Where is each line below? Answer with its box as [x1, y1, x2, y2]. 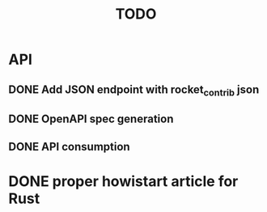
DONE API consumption [8, 139, 131, 154]
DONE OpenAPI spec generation [8, 112, 174, 126]
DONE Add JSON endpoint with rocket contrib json [8, 83, 260, 98]
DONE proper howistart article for [8, 172, 239, 190]
